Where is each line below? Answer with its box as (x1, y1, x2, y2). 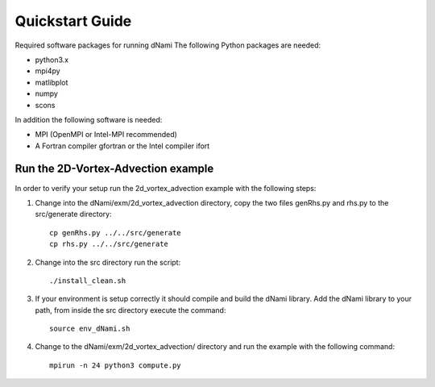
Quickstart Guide (14, 12, 132, 30)
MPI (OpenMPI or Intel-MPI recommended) (35, 130, 177, 139)
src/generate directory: (35, 210, 112, 219)
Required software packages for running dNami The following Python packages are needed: (14, 40, 321, 50)
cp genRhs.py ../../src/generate (49, 228, 181, 237)
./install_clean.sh (49, 276, 126, 285)
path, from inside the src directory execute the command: (35, 305, 226, 314)
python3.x (35, 55, 68, 64)
